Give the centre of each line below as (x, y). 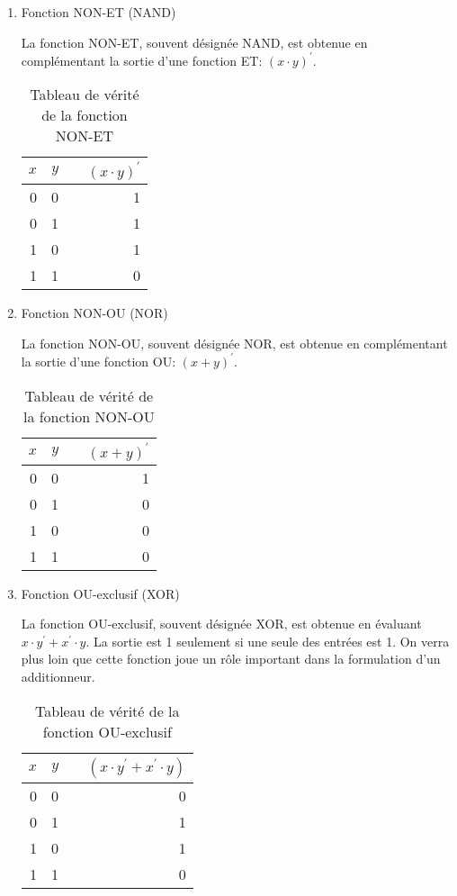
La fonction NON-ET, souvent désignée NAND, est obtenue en (194, 42)
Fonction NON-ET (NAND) (99, 12)
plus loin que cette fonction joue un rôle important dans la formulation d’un (231, 659)
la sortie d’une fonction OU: (99, 361)
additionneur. (58, 676)
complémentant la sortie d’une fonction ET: (142, 60)
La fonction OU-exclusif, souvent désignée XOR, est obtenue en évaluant (221, 624)
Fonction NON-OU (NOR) (94, 313)
